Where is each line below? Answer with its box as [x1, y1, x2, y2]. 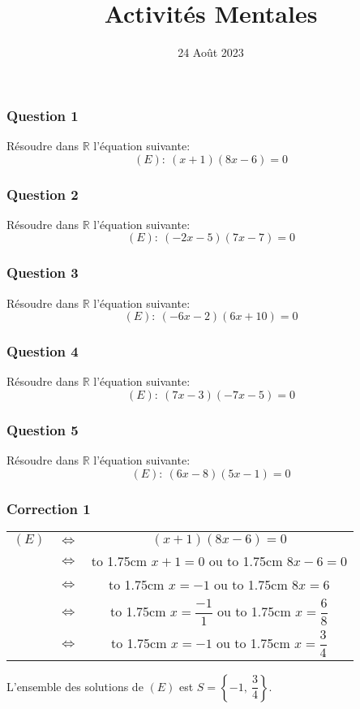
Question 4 [6, 341, 79, 361]
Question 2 [6, 184, 79, 204]
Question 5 [6, 419, 79, 439]
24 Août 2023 [178, 44, 244, 61]
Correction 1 [6, 498, 91, 518]
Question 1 [6, 105, 79, 125]
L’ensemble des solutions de [6, 677, 144, 694]
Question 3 [6, 262, 79, 283]
